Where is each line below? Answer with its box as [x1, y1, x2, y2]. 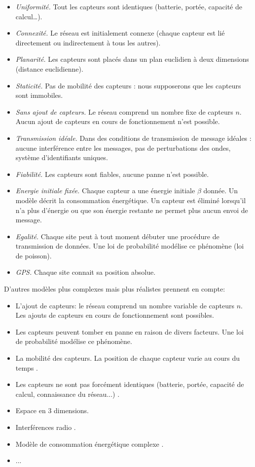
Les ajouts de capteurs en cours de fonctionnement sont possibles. [15, 310, 214, 320]
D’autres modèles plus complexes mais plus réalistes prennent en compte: [4, 284, 225, 294]
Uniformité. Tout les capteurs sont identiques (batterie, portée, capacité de [15, 1, 242, 11]
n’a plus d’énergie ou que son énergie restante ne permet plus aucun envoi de [15, 205, 248, 215]
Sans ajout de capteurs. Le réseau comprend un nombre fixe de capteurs [15, 106, 233, 117]
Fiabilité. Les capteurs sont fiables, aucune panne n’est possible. [15, 169, 209, 179]
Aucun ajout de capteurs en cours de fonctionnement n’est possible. [15, 116, 220, 127]
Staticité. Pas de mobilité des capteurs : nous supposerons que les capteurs [15, 80, 241, 90]
